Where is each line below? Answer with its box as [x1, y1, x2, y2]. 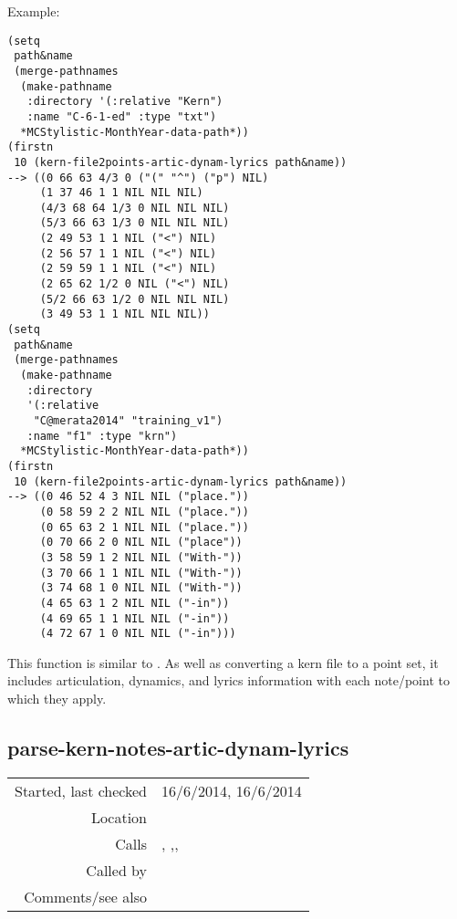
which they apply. [7, 689, 107, 708]
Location [90, 806, 148, 828]
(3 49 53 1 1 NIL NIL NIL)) [39, 308, 210, 321]
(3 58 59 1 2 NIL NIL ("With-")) [39, 550, 243, 564]
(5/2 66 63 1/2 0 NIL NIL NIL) [39, 292, 230, 306]
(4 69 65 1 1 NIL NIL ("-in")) [39, 611, 230, 625]
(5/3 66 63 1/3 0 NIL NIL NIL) [39, 216, 230, 230]
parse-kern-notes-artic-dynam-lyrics [7, 734, 349, 762]
